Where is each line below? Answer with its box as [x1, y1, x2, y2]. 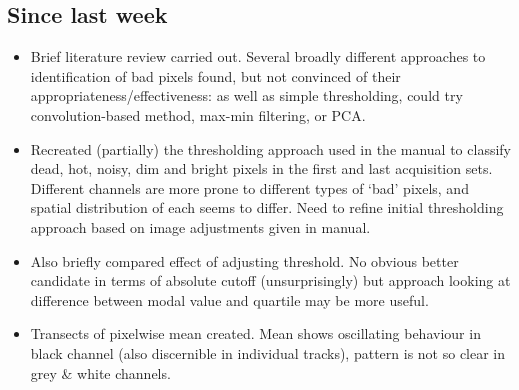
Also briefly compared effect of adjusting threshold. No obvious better [30, 250, 459, 271]
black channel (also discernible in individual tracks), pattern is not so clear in [30, 342, 506, 363]
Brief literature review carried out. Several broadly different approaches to [30, 46, 486, 67]
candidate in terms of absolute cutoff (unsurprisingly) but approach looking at [30, 270, 511, 291]
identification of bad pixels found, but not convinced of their [30, 65, 401, 86]
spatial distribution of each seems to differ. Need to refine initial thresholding [30, 197, 504, 218]
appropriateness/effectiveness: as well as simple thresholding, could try [30, 85, 463, 106]
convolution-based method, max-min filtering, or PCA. [30, 104, 366, 125]
